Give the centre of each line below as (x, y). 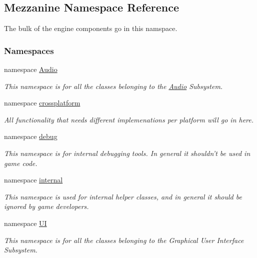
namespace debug (31, 136)
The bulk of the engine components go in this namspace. (91, 28)
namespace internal (33, 180)
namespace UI (25, 223)
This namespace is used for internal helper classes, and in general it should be (123, 196)
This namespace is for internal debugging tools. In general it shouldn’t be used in (127, 153)
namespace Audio (31, 69)
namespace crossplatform (42, 103)
